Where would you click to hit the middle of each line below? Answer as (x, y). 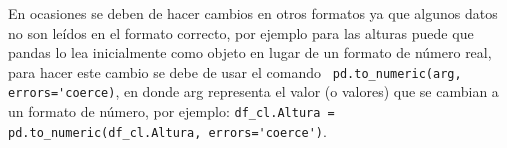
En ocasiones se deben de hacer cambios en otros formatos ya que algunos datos (253, 13)
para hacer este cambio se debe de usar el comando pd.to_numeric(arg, (235, 71)
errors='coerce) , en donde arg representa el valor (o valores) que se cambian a (253, 91)
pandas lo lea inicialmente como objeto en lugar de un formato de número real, (250, 52)
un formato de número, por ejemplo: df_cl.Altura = (171, 111)
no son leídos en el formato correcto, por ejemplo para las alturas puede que (241, 32)
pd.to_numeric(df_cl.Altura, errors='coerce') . (167, 130)
